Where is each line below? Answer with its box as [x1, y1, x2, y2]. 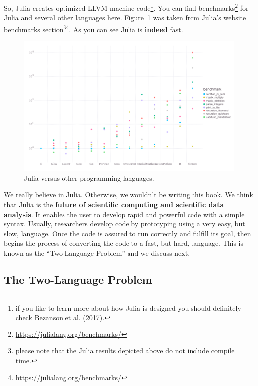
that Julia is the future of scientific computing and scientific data [4, 199, 224, 209]
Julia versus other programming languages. [24, 172, 154, 183]
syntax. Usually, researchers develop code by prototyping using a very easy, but [4, 219, 245, 229]
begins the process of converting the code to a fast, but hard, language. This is [4, 238, 244, 248]
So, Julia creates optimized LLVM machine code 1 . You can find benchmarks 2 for [4, 1, 249, 13]
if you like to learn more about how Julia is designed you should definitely [15, 302, 241, 313]
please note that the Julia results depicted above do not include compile [15, 345, 235, 356]
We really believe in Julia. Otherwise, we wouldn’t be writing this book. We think [4, 189, 253, 200]
